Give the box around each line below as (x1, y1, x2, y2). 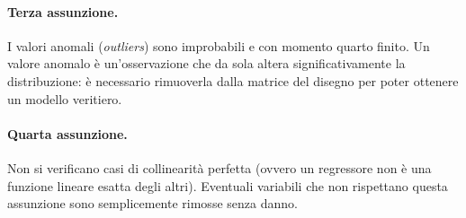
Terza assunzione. (7, 2, 119, 21)
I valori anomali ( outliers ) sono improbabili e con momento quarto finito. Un (7, 36, 430, 55)
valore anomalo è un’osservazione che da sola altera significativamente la (7, 54, 406, 73)
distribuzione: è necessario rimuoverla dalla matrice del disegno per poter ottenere (7, 71, 459, 90)
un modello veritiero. (7, 89, 122, 108)
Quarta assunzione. (7, 124, 128, 143)
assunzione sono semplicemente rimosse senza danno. (7, 194, 298, 213)
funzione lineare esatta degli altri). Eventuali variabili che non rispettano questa (7, 176, 448, 195)
